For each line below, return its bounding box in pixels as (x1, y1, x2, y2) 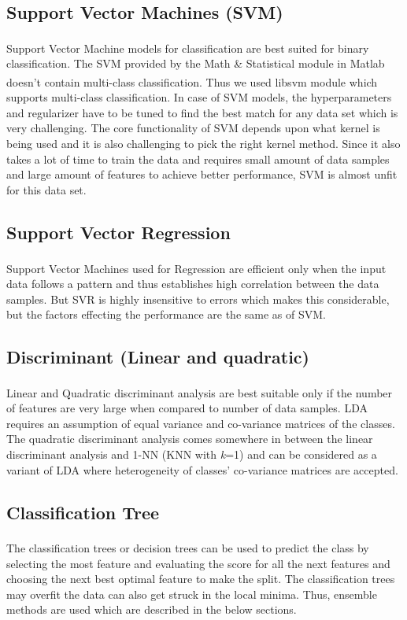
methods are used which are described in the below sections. (6, 601, 297, 618)
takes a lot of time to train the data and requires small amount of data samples (6, 150, 390, 167)
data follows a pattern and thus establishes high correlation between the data (6, 275, 379, 291)
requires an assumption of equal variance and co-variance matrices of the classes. (6, 415, 395, 431)
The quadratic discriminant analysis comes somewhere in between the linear (6, 430, 373, 447)
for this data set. (6, 181, 87, 197)
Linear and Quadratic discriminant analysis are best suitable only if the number (6, 384, 393, 400)
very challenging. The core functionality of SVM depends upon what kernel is (6, 120, 380, 136)
